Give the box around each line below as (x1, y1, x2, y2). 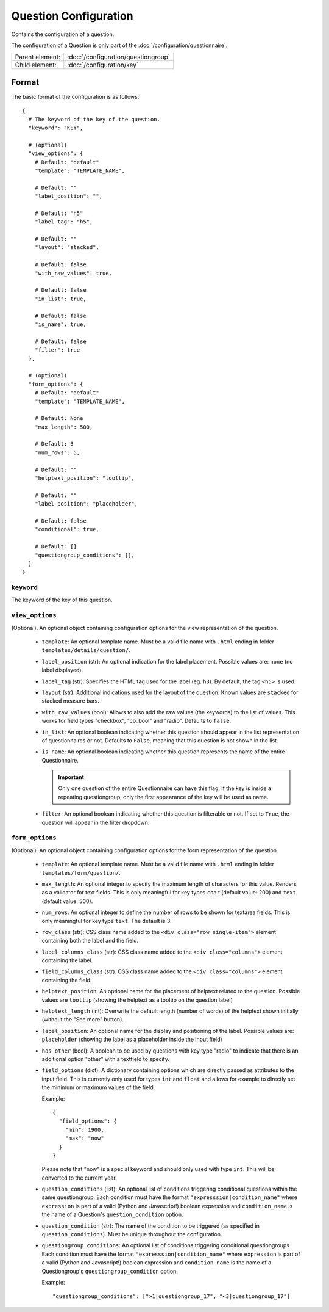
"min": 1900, (65, 1126, 104, 1133)
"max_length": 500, (34, 423, 93, 430)
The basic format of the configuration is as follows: (11, 93, 140, 100)
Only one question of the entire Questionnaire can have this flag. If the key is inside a (58, 785, 271, 792)
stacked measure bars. (41, 697, 100, 705)
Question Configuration (11, 9, 133, 23)
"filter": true (34, 347, 80, 353)
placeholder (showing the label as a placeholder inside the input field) (41, 1035, 222, 1043)
